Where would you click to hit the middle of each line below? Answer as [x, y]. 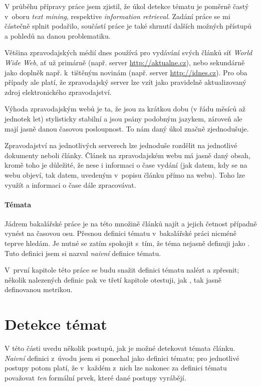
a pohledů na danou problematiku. [58, 35]
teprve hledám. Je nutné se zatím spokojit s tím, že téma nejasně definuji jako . [127, 243]
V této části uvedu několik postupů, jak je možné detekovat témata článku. [120, 348]
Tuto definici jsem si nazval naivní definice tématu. [83, 253]
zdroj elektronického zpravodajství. [58, 92]
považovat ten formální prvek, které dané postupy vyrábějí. [95, 377]
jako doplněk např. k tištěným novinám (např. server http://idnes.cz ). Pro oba [126, 72]
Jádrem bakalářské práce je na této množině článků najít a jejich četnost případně [131, 223]
